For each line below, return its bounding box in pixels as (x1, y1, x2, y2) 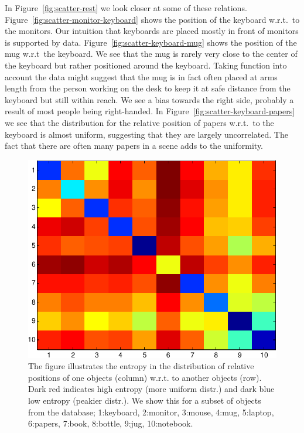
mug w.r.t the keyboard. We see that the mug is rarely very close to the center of (5, 47, 298, 60)
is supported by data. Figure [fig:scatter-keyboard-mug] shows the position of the (5, 36, 297, 48)
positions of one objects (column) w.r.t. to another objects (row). (28, 371, 262, 383)
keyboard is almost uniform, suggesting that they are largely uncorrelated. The (5, 128, 288, 140)
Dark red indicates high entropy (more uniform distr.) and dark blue (28, 383, 275, 395)
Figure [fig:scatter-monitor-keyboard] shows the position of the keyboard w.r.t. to (5, 13, 300, 25)
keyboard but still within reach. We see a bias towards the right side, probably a (5, 93, 294, 105)
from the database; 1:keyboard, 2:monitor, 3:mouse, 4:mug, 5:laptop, (28, 405, 274, 418)
